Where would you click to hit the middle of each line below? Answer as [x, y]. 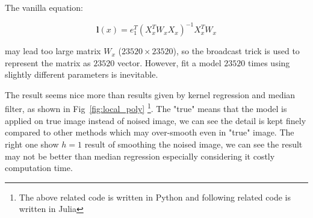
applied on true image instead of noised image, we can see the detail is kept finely [156, 120]
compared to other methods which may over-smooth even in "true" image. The [150, 132]
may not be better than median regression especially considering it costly [140, 156]
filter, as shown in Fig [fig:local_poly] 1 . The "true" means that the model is [146, 108]
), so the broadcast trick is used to [236, 51]
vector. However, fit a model [169, 62]
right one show [32, 144]
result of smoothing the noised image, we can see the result [194, 144]
